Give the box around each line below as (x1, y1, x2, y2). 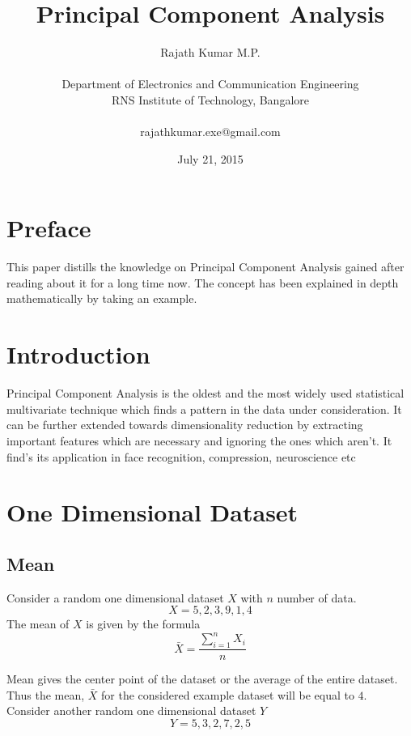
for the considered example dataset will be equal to (101, 686, 354, 703)
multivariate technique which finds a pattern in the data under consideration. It (6, 400, 402, 417)
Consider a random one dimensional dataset (6, 589, 224, 606)
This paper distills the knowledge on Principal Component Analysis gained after (6, 258, 405, 275)
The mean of (6, 615, 70, 632)
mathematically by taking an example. (6, 290, 197, 307)
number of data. (277, 589, 357, 606)
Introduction (6, 338, 150, 371)
